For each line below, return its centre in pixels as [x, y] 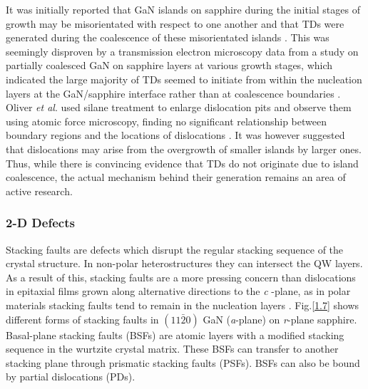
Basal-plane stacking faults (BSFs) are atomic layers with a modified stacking [175, 334]
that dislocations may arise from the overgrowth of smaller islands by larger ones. [184, 149]
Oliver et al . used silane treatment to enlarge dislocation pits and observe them [179, 107]
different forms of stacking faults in [82, 319]
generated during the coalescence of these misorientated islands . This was [168, 37]
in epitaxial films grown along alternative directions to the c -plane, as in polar [178, 291]
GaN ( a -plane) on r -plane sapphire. [280, 319]
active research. [39, 191]
